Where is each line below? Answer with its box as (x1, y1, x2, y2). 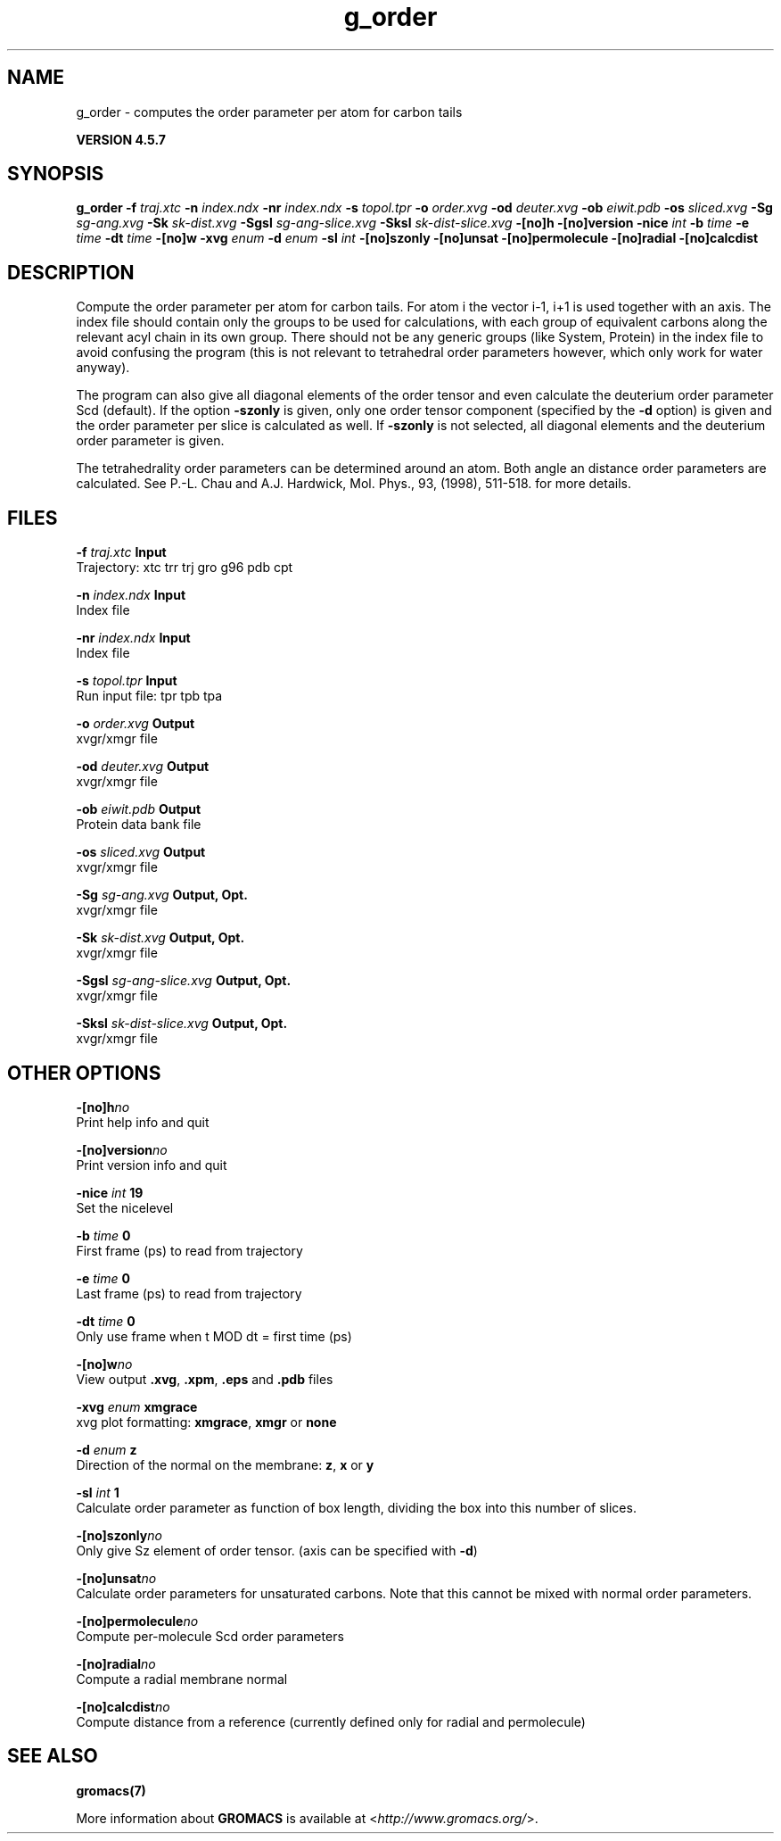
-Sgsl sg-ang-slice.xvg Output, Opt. (76, 973, 292, 989)
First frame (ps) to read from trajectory (76, 1242, 303, 1258)
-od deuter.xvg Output (76, 759, 210, 775)
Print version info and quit (76, 1157, 227, 1173)
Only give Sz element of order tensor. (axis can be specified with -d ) (76, 1542, 478, 1558)
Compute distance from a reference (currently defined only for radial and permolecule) (76, 1713, 586, 1729)
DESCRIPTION (7, 261, 135, 284)
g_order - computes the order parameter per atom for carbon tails (76, 104, 463, 120)
